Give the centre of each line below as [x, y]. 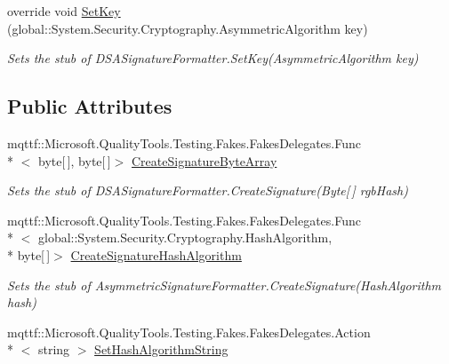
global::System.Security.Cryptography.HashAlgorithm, [185, 237]
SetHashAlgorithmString [161, 349]
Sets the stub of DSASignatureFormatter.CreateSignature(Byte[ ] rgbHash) [208, 190]
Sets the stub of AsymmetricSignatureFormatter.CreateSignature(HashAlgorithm [224, 285]
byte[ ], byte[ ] [74, 160]
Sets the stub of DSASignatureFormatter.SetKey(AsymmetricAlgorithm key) [213, 58]
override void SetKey [64, 11]
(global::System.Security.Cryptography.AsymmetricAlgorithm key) [188, 28]
